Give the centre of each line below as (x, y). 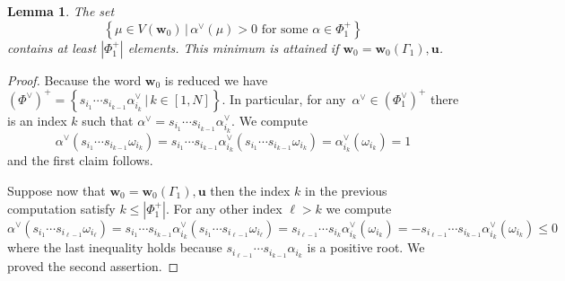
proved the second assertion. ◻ (93, 266)
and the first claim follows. (80, 160)
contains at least (52, 47)
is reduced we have (216, 79)
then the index (250, 190)
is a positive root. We (366, 247)
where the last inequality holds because (115, 247)
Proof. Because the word (74, 79)
